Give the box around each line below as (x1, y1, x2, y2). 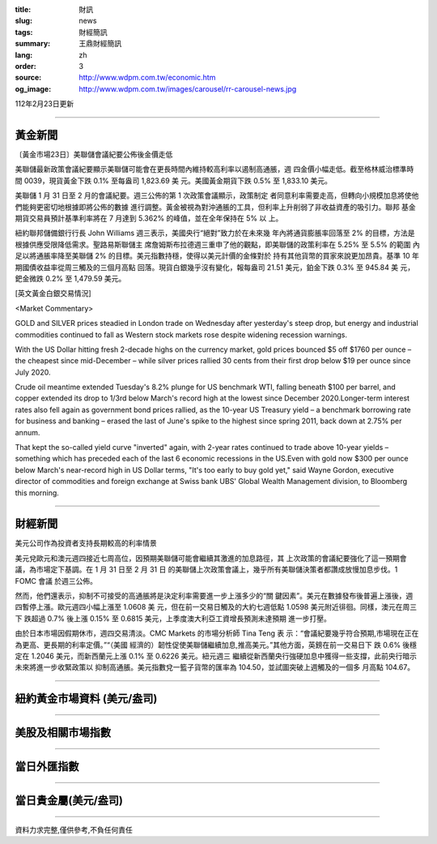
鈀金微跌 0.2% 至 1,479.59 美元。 (15, 273, 126, 283)
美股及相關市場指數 (15, 726, 111, 739)
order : (15, 61, 36, 71)
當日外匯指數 (15, 760, 79, 773)
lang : (15, 49, 33, 60)
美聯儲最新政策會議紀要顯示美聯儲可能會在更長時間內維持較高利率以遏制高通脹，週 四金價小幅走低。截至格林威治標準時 (15, 165, 414, 174)
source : (15, 73, 42, 83)
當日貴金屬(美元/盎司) (15, 794, 123, 808)
